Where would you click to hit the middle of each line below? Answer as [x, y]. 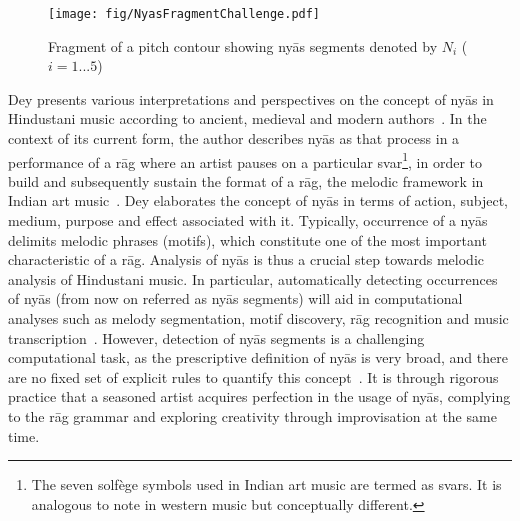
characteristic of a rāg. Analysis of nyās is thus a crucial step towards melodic [246, 259]
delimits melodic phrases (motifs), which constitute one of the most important [247, 239]
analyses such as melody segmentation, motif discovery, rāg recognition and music [258, 318]
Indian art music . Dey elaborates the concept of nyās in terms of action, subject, [258, 200]
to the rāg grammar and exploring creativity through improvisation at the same [252, 416]
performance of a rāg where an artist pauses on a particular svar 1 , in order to [245, 160]
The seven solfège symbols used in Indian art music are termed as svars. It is [266, 484]
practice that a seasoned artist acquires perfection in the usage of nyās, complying [259, 396]
